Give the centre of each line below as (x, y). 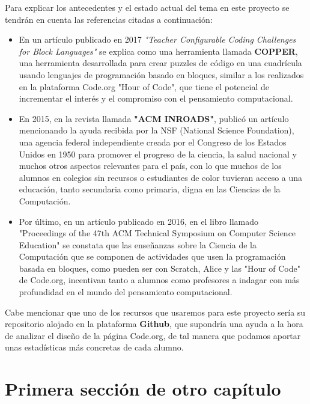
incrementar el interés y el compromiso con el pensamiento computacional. (156, 98)
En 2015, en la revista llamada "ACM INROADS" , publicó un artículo (154, 118)
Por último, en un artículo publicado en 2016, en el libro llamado (138, 221)
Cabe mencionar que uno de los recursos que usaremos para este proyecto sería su (155, 312)
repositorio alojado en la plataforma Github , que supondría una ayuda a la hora (154, 324)
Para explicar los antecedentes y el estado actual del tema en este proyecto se (147, 7)
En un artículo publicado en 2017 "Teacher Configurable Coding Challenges (157, 39)
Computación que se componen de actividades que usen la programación (152, 256)
